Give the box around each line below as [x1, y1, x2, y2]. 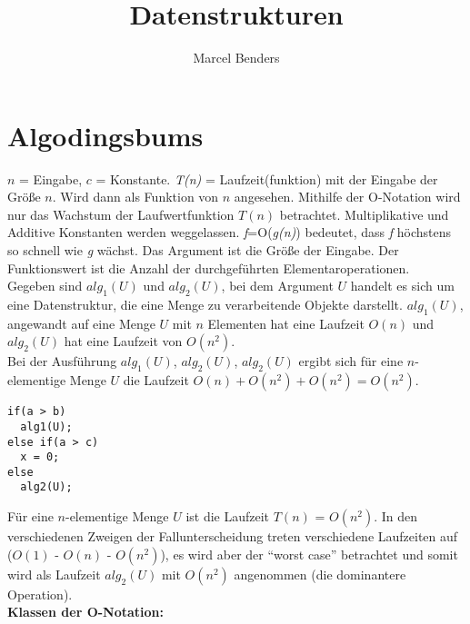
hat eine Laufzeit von [64, 332, 183, 351]
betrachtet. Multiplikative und [279, 204, 449, 223]
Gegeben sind [7, 276, 83, 295]
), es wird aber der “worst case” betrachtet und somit [160, 544, 458, 563]
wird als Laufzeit [7, 564, 101, 583]
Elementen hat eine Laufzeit [207, 313, 365, 332]
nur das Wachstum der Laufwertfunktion [7, 204, 235, 223]
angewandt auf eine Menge [7, 313, 155, 332]
